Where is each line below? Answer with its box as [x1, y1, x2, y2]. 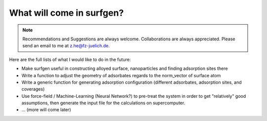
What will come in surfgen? [9, 7, 124, 18]
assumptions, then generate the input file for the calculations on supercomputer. [21, 100, 185, 106]
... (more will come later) [21, 107, 71, 113]
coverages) [21, 86, 45, 92]
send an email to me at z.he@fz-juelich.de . [22, 43, 110, 49]
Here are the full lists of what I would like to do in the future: [9, 57, 131, 62]
